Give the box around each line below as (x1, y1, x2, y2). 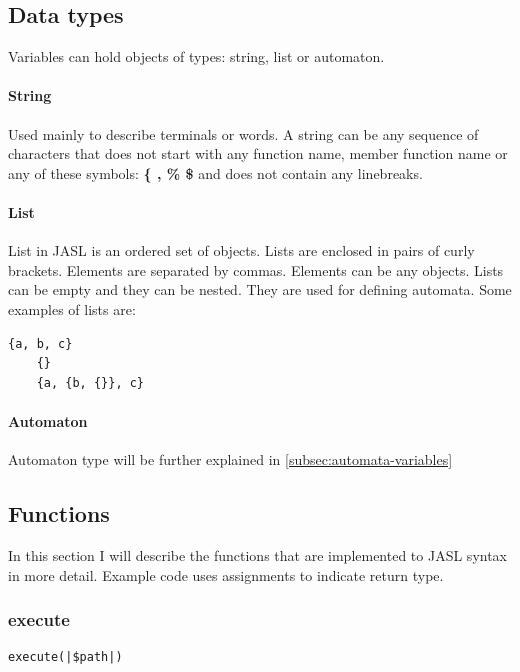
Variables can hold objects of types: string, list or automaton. (8, 46, 385, 67)
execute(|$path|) (8, 650, 123, 665)
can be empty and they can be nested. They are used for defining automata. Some (8, 279, 512, 300)
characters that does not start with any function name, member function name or (8, 143, 508, 164)
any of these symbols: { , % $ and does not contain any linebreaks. (8, 162, 423, 183)
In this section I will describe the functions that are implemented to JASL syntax (8, 544, 508, 565)
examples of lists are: (8, 298, 136, 319)
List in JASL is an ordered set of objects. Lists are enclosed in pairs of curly (8, 240, 475, 261)
